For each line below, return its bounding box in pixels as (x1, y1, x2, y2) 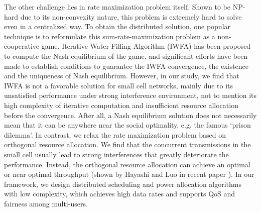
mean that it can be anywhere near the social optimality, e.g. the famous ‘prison (4, 120, 251, 130)
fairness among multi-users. (4, 198, 88, 208)
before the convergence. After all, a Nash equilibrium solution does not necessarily (4, 110, 257, 120)
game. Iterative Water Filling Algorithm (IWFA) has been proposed (41, 41, 251, 51)
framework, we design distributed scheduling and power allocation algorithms (4, 178, 242, 189)
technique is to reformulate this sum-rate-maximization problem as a (4, 31, 215, 41)
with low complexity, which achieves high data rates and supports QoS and (4, 188, 235, 199)
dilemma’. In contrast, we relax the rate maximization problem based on (4, 129, 226, 140)
